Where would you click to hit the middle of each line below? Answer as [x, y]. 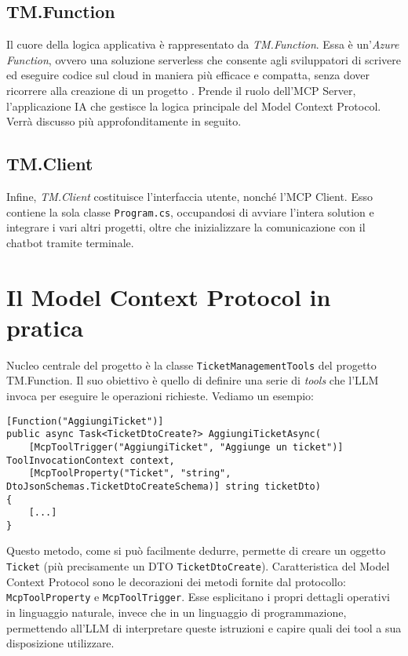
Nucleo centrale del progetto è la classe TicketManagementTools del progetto [191, 364]
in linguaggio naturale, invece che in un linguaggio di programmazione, [177, 612]
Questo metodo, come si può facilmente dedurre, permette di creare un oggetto [196, 550]
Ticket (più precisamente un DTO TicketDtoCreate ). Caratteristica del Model [198, 566]
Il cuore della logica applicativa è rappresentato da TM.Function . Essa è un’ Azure [203, 44]
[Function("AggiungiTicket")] [85, 421]
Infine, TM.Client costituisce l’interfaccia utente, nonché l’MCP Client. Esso [189, 196]
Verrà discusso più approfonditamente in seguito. [124, 121]
